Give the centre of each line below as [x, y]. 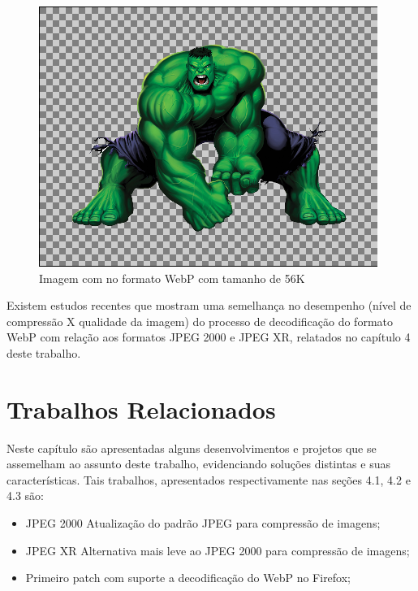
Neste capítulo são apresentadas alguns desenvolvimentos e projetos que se [192, 448]
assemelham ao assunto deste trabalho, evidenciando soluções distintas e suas [198, 464]
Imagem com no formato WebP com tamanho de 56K [172, 278]
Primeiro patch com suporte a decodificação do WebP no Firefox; [188, 578]
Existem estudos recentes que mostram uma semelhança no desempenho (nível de [209, 305]
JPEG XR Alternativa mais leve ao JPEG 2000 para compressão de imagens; [218, 550]
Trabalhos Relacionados [141, 408]
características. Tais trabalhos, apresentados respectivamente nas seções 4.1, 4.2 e [209, 479]
